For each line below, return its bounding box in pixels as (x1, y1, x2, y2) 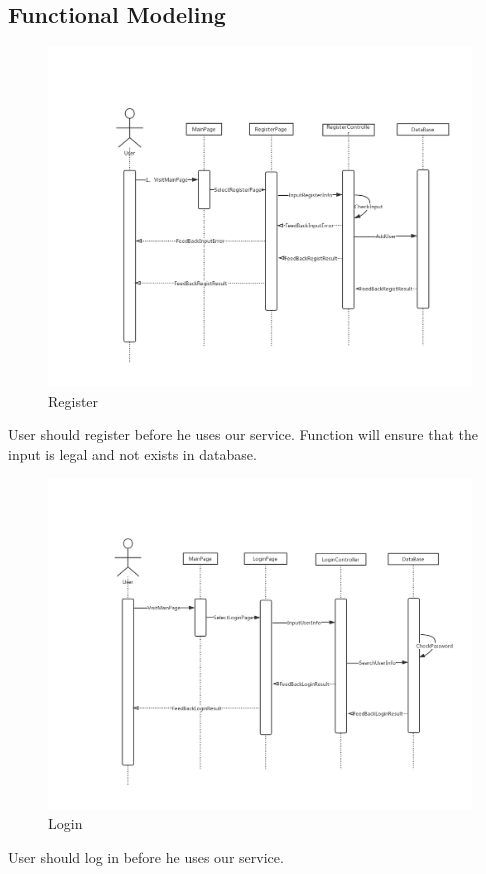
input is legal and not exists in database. (8, 443, 257, 464)
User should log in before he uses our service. (8, 846, 284, 867)
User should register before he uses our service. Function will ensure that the (8, 424, 478, 445)
